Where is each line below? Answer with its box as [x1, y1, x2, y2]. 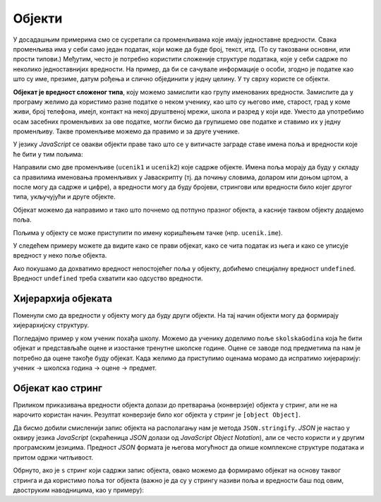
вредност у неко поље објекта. [13, 251, 107, 260]
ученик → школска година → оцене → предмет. [13, 364, 157, 372]
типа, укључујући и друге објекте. [13, 193, 116, 201]
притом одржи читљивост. [13, 453, 94, 462]
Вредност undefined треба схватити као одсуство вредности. [13, 274, 203, 282]
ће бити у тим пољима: [13, 150, 83, 158]
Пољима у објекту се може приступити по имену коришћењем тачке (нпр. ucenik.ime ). [13, 228, 283, 237]
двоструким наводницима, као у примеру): [13, 486, 145, 494]
